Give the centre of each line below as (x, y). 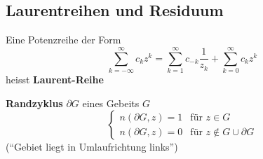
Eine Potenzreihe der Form (63, 40)
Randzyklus (34, 103)
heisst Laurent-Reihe (55, 79)
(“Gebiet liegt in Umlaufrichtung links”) (92, 147)
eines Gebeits (111, 103)
